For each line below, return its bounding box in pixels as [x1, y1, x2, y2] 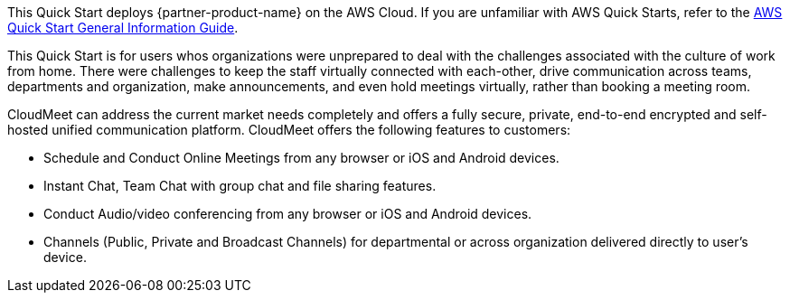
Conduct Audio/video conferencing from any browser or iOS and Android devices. [43, 206, 532, 221]
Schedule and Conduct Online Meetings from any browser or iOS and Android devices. [43, 150, 560, 165]
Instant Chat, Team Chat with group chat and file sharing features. [43, 178, 437, 193]
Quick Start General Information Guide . [7, 20, 239, 35]
